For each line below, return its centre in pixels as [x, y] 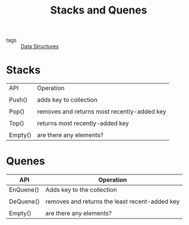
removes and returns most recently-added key [102, 112]
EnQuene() [24, 190]
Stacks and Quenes [99, 10]
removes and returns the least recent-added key [113, 202]
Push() [18, 100]
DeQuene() [24, 202]
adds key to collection [67, 100]
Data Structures [40, 46]
